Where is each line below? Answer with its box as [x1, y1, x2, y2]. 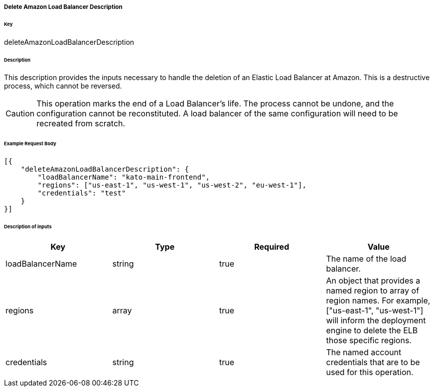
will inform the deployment [326, 315, 426, 325]
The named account [326, 347, 402, 357]
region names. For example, [326, 295, 431, 305]
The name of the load [326, 253, 407, 264]
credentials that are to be [326, 357, 420, 367]
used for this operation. [326, 367, 414, 377]
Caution [5, 108, 35, 119]
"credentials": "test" [37, 189, 126, 197]
